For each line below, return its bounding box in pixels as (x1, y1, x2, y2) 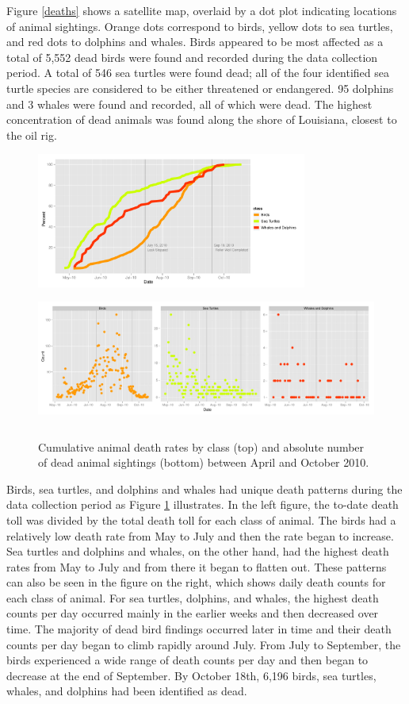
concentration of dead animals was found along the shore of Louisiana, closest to (6, 111, 397, 128)
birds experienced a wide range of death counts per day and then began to (6, 652, 369, 668)
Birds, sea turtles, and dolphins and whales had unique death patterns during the (6, 480, 403, 497)
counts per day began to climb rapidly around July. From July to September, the (6, 636, 401, 652)
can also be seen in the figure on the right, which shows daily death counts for (6, 574, 386, 591)
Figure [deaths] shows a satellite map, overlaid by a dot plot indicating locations (6, 2, 397, 18)
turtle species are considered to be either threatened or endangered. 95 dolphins (6, 79, 394, 96)
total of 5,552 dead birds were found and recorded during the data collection (6, 48, 378, 65)
